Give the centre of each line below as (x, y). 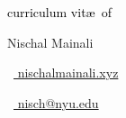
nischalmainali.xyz (68, 73)
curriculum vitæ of (59, 12)
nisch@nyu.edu (58, 102)
